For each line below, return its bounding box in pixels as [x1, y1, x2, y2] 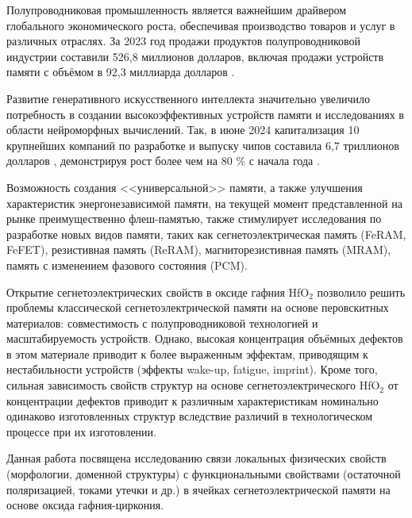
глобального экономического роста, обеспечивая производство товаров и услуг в [6, 17, 395, 33]
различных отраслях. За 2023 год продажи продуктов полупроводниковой [6, 33, 361, 49]
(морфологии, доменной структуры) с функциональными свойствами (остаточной [6, 466, 401, 482]
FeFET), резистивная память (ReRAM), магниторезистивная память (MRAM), [6, 241, 391, 258]
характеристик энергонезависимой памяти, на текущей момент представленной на [6, 194, 402, 211]
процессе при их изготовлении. [6, 423, 156, 439]
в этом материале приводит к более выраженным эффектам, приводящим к [6, 345, 368, 362]
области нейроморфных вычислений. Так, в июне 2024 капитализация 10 [6, 121, 360, 138]
